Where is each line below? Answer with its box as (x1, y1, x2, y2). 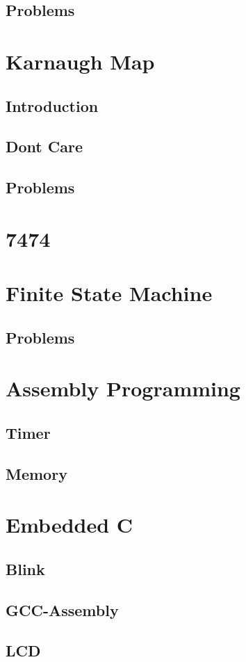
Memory (6, 462, 67, 484)
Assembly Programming (6, 374, 240, 403)
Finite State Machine (6, 279, 213, 307)
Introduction (6, 95, 99, 116)
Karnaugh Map (6, 47, 155, 75)
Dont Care (6, 136, 83, 157)
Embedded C (6, 510, 133, 539)
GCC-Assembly (6, 599, 119, 620)
